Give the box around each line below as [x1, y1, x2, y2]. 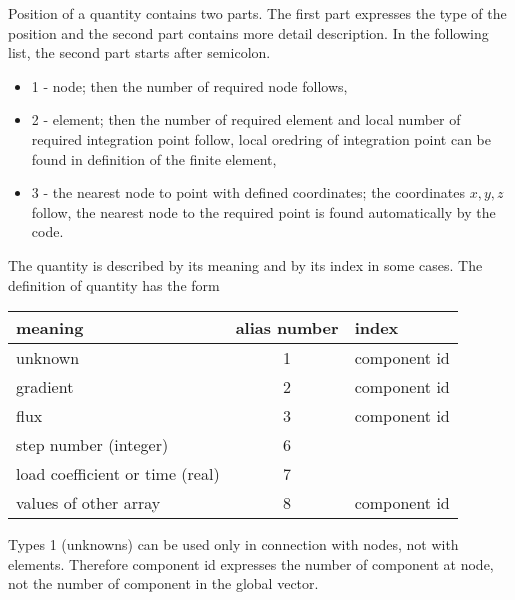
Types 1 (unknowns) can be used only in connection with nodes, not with [8, 534, 459, 555]
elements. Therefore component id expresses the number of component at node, [8, 553, 494, 574]
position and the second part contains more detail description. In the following [8, 22, 489, 43]
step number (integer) [16, 433, 169, 457]
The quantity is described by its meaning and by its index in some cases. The [8, 254, 483, 275]
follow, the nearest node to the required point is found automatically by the [31, 201, 496, 222]
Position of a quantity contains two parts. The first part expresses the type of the [8, 3, 507, 23]
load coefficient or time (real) [16, 462, 220, 486]
